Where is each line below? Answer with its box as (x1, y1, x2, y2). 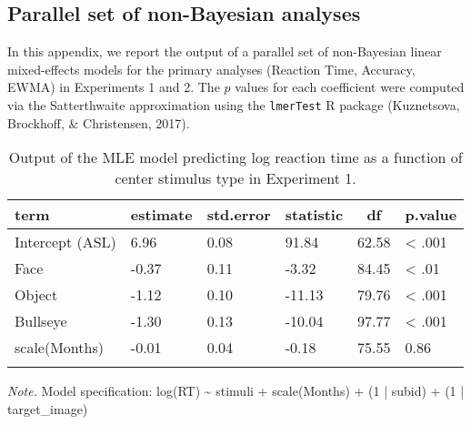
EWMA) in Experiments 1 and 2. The (7, 77, 220, 96)
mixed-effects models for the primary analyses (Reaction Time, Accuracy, (7, 59, 416, 78)
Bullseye (15, 310, 67, 332)
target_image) (7, 399, 88, 418)
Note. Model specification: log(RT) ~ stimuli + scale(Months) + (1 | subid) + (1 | (7, 381, 465, 400)
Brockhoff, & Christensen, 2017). (7, 113, 190, 132)
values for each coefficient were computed (235, 77, 465, 96)
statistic (285, 204, 344, 226)
